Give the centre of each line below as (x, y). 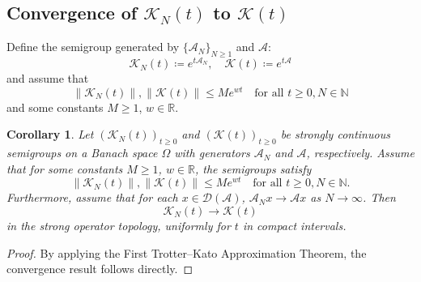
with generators (212, 153)
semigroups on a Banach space (82, 153)
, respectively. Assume (360, 153)
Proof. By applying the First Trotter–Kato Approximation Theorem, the (187, 252)
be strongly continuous (335, 134)
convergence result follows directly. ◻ (100, 269)
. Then (379, 197)
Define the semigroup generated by (93, 47)
